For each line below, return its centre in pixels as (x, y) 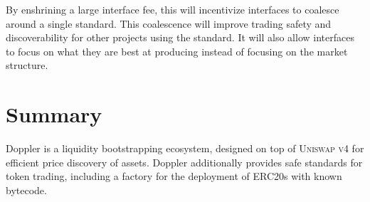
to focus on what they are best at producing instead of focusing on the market (177, 51)
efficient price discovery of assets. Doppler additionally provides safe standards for (184, 162)
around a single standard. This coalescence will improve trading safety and (169, 23)
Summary (54, 114)
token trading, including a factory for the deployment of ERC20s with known (174, 176)
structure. (27, 65)
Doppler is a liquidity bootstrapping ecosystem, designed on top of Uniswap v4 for (185, 148)
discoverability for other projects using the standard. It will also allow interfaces (180, 37)
